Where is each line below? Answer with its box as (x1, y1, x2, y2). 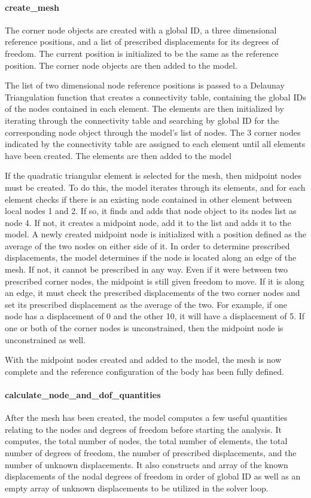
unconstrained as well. (5, 333, 86, 346)
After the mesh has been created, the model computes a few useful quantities (5, 411, 288, 424)
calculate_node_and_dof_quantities (5, 389, 161, 401)
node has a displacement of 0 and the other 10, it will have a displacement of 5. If (5, 310, 305, 322)
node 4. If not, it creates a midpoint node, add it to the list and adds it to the (5, 216, 291, 228)
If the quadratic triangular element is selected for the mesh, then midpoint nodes (5, 169, 301, 182)
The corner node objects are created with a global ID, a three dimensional (5, 23, 277, 36)
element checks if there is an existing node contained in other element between (5, 193, 292, 205)
